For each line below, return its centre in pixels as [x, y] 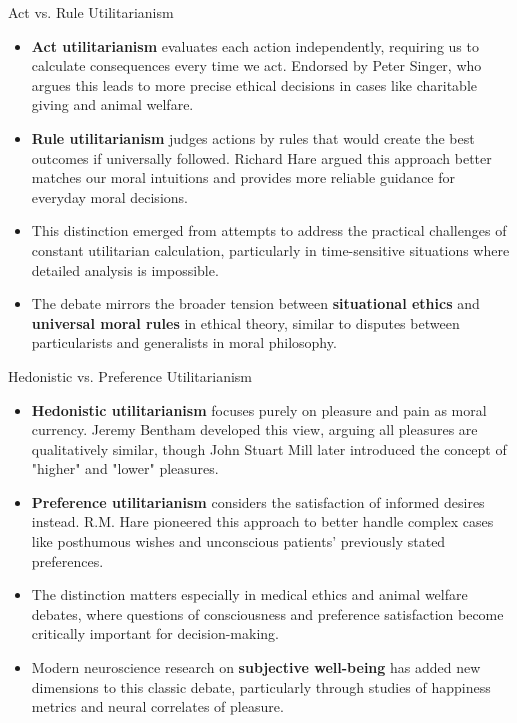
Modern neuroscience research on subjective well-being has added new [256, 667]
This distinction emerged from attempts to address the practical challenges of [269, 230]
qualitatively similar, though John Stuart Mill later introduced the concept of [269, 448]
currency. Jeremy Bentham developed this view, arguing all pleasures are [254, 429]
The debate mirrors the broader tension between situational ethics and [255, 303]
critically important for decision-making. [155, 633]
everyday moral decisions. [109, 196]
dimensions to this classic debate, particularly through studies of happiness [261, 686]
